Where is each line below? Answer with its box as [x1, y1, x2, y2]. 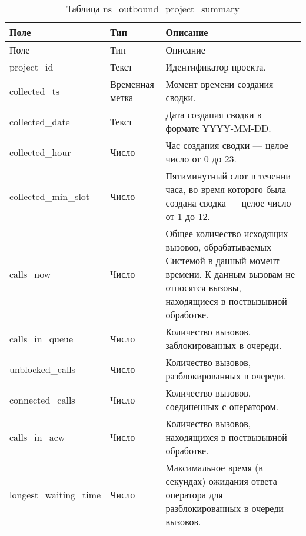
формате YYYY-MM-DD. [165, 121, 271, 135]
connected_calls [9, 392, 75, 407]
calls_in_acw [9, 430, 65, 444]
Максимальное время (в [165, 461, 263, 474]
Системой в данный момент [165, 254, 280, 267]
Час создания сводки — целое [165, 138, 288, 152]
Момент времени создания [165, 77, 274, 91]
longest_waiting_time [9, 488, 101, 501]
